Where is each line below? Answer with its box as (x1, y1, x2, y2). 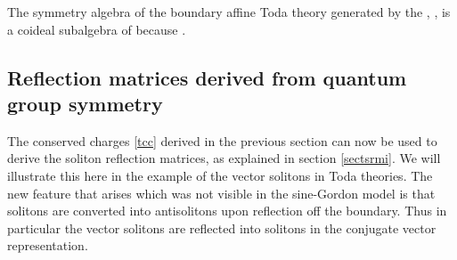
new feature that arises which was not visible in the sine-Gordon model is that (7, 183, 436, 202)
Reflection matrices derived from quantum (7, 63, 407, 91)
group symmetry (7, 89, 163, 117)
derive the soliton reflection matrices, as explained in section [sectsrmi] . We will (7, 149, 441, 167)
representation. (7, 236, 88, 255)
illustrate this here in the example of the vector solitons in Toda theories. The (7, 166, 433, 184)
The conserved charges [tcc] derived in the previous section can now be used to (7, 131, 437, 150)
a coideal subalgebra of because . (7, 20, 186, 38)
